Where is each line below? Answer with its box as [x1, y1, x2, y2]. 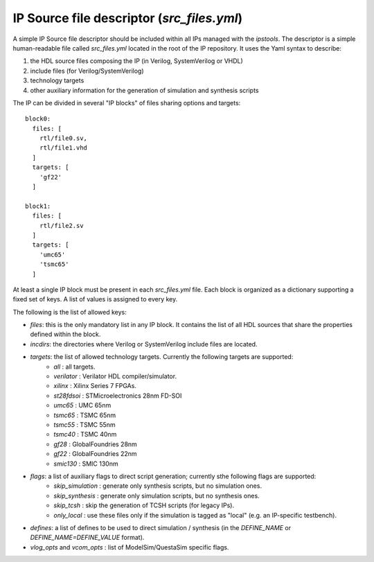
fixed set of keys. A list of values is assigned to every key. [12, 295, 178, 304]
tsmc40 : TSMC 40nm [53, 430, 117, 439]
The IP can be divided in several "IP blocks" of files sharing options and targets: [12, 98, 241, 107]
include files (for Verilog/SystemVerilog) [30, 67, 145, 75]
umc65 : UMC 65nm [53, 401, 112, 410]
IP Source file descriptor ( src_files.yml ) [12, 10, 243, 26]
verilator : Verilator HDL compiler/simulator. [53, 372, 177, 380]
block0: [25, 115, 51, 123]
